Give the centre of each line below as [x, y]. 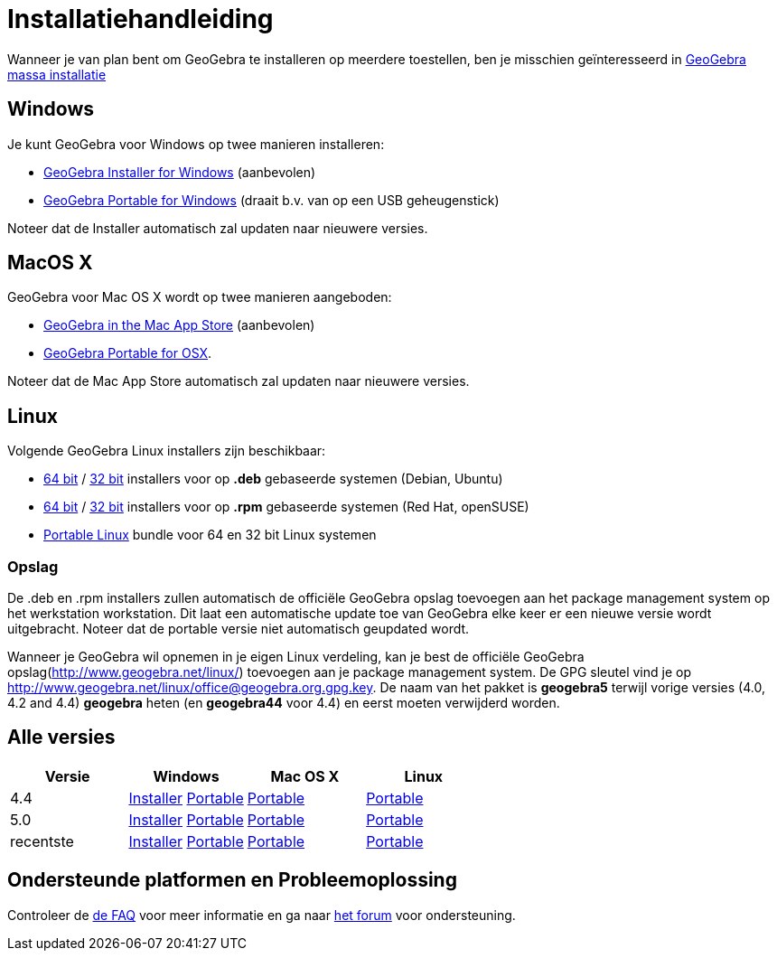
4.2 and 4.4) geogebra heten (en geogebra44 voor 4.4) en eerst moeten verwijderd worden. [284, 703]
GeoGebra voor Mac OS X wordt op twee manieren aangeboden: [200, 297]
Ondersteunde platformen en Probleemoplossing [232, 880]
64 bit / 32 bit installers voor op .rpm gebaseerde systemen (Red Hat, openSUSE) [286, 507]
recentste [42, 841]
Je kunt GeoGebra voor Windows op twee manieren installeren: [196, 144]
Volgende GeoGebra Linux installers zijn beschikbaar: [167, 451]
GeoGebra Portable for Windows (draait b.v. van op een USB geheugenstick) [271, 200]
